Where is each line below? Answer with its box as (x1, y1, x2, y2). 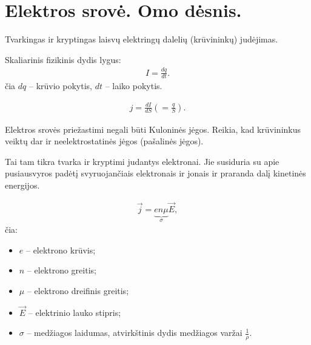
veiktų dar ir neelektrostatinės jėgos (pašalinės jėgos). (5, 135, 204, 147)
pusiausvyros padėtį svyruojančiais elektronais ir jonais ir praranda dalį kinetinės (5, 167, 306, 179)
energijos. (5, 179, 40, 191)
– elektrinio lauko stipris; (28, 306, 121, 318)
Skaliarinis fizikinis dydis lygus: (5, 53, 121, 65)
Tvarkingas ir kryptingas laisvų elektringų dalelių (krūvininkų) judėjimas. (5, 33, 278, 45)
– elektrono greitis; (27, 264, 96, 276)
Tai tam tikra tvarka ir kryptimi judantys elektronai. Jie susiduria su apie (5, 155, 279, 167)
